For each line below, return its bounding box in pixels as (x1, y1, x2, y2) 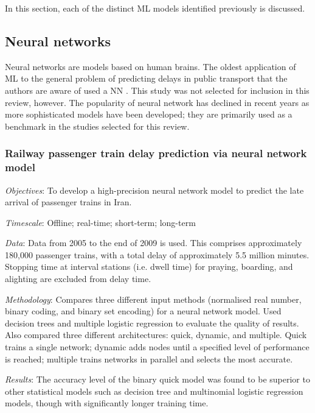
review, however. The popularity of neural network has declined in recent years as (5, 96, 310, 108)
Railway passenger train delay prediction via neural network (5, 146, 307, 161)
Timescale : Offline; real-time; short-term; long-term (5, 216, 196, 228)
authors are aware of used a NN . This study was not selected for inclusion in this (5, 83, 310, 96)
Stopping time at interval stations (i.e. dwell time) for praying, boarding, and (5, 260, 293, 273)
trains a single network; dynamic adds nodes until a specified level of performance (5, 341, 310, 353)
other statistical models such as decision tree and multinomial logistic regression (5, 384, 303, 397)
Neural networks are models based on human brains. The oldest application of (5, 60, 296, 72)
